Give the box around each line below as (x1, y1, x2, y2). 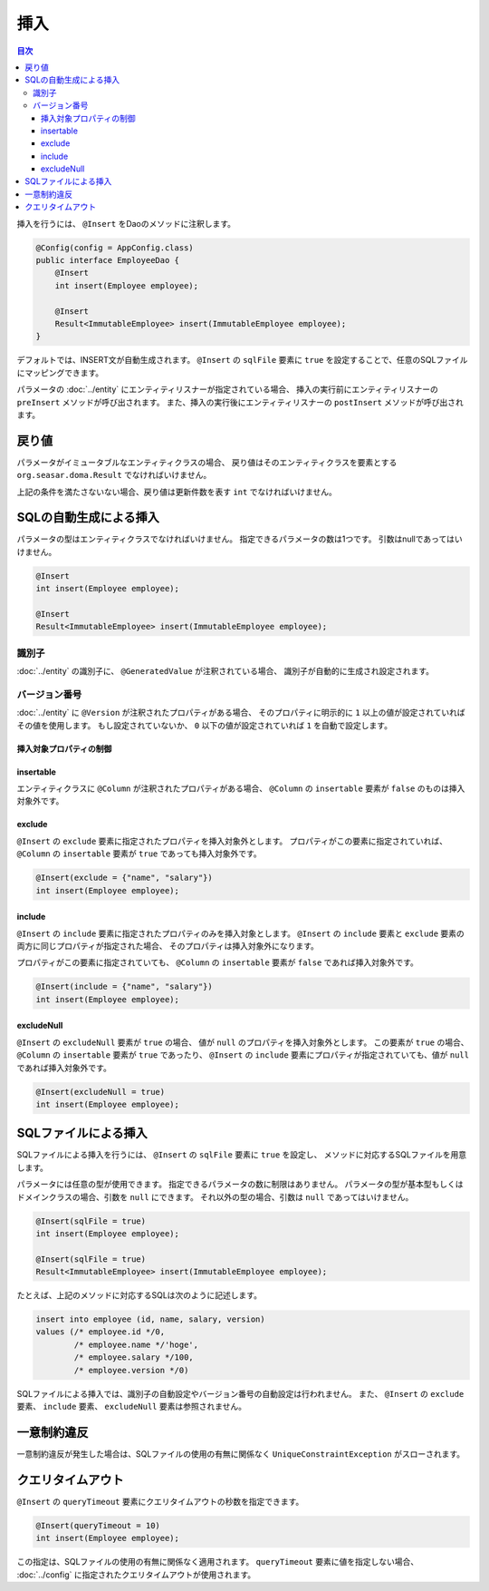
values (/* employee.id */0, (35, 1327, 166, 1337)
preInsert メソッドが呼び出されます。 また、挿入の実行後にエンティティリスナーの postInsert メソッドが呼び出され (16, 396, 464, 407)
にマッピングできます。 (16, 367, 104, 378)
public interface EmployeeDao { (35, 255, 180, 265)
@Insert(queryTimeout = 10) (35, 1520, 160, 1530)
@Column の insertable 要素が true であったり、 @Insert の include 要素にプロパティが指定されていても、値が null (16, 1049, 470, 1060)
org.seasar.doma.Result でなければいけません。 (16, 470, 212, 481)
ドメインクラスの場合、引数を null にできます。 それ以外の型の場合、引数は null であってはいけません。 (16, 1191, 414, 1202)
